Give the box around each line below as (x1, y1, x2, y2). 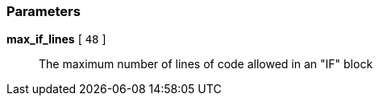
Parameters (6, 3, 81, 19)
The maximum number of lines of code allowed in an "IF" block (39, 57, 373, 71)
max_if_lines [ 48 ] (6, 32, 106, 47)
